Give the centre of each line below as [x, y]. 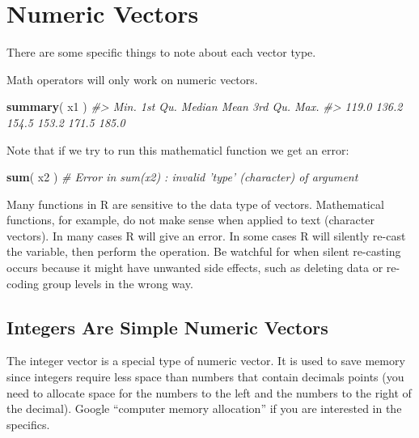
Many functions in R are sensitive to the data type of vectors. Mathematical [195, 204]
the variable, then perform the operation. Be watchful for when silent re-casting [204, 251]
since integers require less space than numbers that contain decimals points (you [205, 377]
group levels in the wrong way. [118, 283]
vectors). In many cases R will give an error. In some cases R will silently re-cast [206, 235]
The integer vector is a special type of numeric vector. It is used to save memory [206, 361]
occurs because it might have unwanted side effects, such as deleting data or [195, 268]
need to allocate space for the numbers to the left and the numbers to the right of [209, 392]
